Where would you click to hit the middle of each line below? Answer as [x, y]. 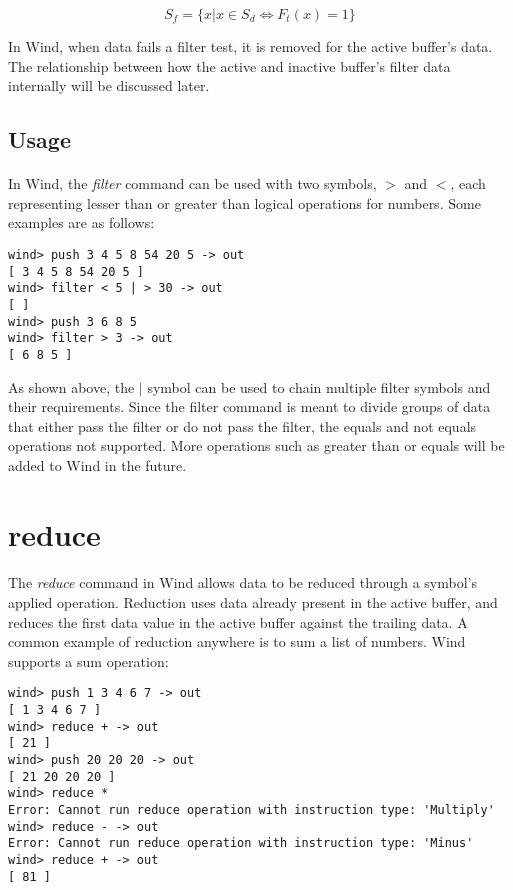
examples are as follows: [81, 222]
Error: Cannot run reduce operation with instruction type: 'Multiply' [251, 810]
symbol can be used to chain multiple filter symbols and [319, 386]
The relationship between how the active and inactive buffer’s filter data [229, 65]
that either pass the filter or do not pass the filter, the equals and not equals [242, 425]
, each [468, 183]
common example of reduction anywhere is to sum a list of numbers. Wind [237, 641]
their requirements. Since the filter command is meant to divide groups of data [249, 406]
